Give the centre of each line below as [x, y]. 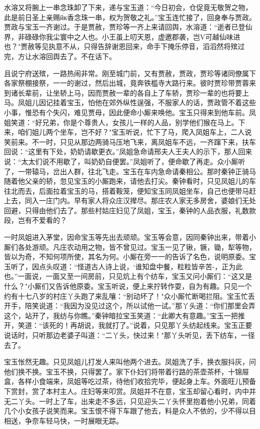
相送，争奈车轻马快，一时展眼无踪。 [63, 420]
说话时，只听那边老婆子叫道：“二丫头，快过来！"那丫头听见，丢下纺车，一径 [129, 335]
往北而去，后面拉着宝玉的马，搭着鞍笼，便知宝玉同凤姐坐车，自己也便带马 [126, 190]
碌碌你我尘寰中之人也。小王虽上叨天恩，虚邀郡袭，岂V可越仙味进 [132, 36]
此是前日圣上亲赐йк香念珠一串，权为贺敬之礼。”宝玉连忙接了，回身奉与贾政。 [130, 17]
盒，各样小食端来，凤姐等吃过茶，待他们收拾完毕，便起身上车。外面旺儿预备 [130, 381]
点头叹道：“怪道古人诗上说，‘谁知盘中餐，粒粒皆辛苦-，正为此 [141, 266]
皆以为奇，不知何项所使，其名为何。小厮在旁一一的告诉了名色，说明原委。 [126, 257]
